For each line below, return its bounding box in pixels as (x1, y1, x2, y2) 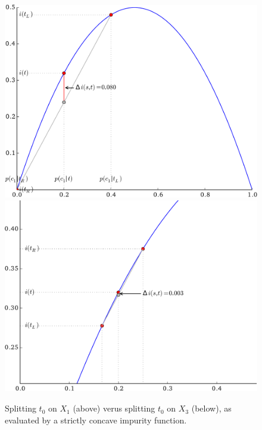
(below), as (191, 402, 232, 414)
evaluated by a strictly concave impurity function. (5, 413, 187, 426)
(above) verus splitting (73, 402, 155, 414)
